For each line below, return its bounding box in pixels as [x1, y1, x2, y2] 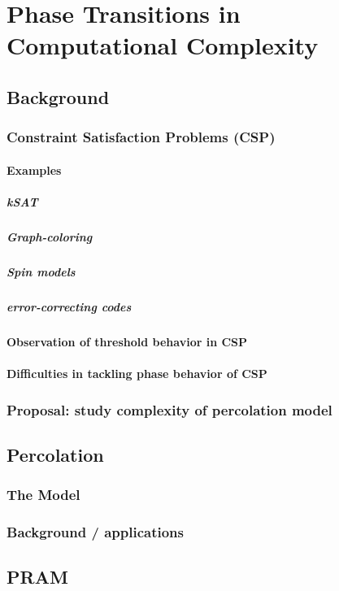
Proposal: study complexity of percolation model [7, 399, 332, 419]
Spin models [7, 263, 76, 280]
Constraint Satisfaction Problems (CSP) [7, 127, 276, 147]
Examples [7, 161, 62, 178]
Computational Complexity [7, 28, 319, 62]
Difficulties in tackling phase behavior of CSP [7, 365, 267, 382]
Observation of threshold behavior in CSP [7, 332, 248, 350]
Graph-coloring [7, 228, 93, 245]
